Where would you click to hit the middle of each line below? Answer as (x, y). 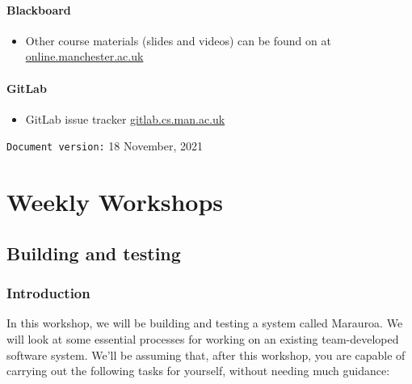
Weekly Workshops (115, 202)
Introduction (48, 293)
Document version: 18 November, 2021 (105, 146)
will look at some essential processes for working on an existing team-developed (203, 339)
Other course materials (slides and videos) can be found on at (178, 40)
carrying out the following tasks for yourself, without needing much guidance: (198, 371)
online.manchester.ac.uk (84, 56)
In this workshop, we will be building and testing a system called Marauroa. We (205, 323)
